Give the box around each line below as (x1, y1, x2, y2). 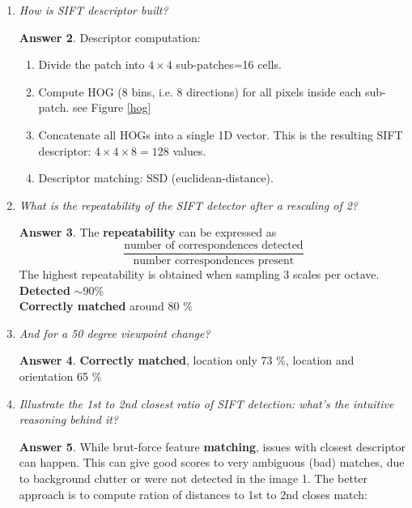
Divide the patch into (38, 56, 145, 73)
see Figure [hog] (72, 99, 151, 116)
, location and (285, 352, 355, 369)
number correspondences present (133, 255, 295, 267)
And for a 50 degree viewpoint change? (19, 324, 210, 341)
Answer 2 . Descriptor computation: (19, 28, 201, 45)
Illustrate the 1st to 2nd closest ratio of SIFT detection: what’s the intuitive (19, 395, 394, 412)
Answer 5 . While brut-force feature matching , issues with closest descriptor (19, 438, 406, 455)
